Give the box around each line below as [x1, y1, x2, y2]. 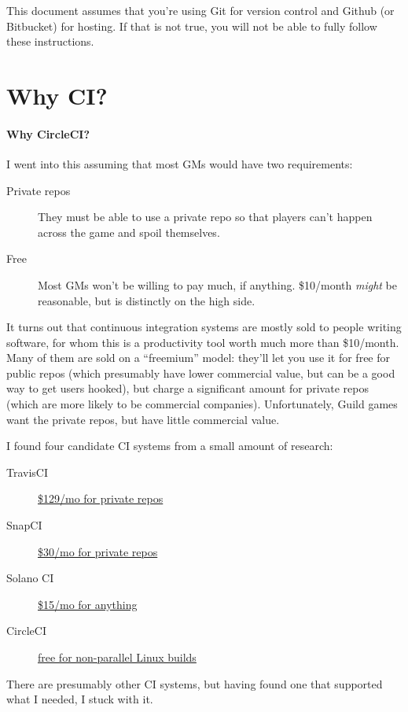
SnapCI [6, 517, 42, 533]
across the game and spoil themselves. [38, 223, 220, 240]
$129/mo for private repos [38, 490, 164, 507]
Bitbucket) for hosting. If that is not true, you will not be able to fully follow [6, 17, 377, 34]
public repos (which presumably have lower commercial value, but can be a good [6, 364, 395, 381]
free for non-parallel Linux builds [38, 649, 197, 666]
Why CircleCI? [6, 125, 90, 142]
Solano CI [6, 570, 54, 586]
